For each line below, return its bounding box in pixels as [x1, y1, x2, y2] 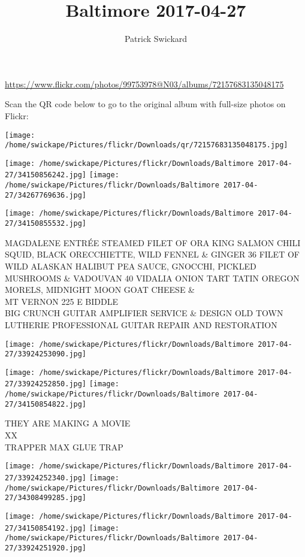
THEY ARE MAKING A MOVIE [5, 417, 131, 429]
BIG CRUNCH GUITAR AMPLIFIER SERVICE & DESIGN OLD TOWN [5, 307, 283, 319]
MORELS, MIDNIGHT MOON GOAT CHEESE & [5, 283, 195, 296]
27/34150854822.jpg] [5, 399, 87, 408]
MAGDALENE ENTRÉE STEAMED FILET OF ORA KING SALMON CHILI [5, 236, 301, 249]
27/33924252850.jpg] [5, 380, 87, 389]
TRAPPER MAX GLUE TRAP [5, 440, 123, 453]
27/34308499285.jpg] [5, 494, 87, 502]
